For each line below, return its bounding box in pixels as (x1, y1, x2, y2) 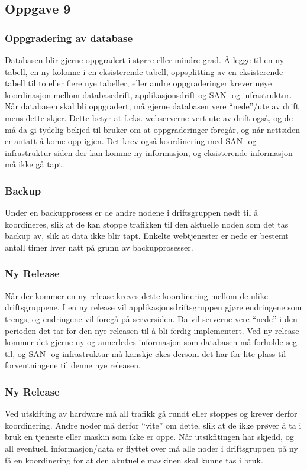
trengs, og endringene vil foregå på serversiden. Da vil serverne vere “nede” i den (5, 312, 298, 325)
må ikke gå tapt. (5, 158, 64, 170)
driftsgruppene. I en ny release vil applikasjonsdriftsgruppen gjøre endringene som (5, 301, 302, 313)
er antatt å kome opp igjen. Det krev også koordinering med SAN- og (5, 135, 257, 147)
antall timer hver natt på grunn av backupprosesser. (5, 241, 193, 253)
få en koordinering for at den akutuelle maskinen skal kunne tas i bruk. (5, 453, 263, 466)
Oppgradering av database (5, 30, 133, 45)
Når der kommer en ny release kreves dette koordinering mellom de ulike (5, 289, 268, 302)
